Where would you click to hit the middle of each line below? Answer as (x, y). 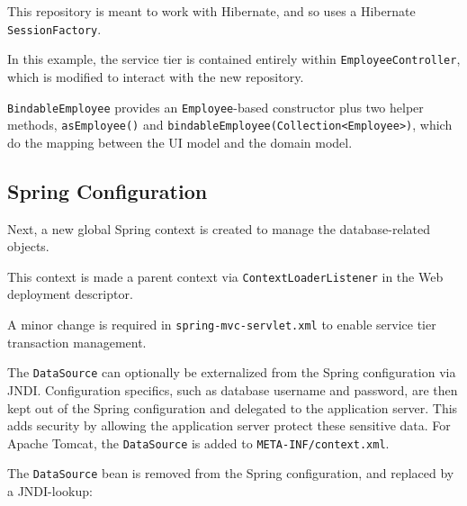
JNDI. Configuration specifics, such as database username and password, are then (233, 389)
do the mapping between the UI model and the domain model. (180, 142)
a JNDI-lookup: (50, 491)
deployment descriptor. (70, 294)
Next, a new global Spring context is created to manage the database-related (219, 228)
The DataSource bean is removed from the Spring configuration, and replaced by (231, 473)
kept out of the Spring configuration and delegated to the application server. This (233, 407)
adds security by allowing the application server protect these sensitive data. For (229, 425)
